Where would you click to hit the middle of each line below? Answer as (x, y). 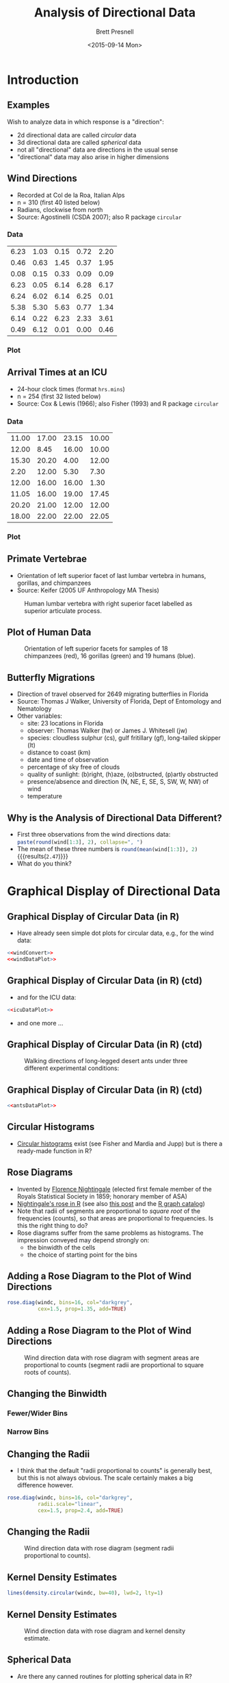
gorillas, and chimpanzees (54, 583)
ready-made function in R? (54, 1150)
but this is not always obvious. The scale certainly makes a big (105, 1478)
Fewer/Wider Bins (38, 1413)
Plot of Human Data (49, 632)
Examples (28, 105)
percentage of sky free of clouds (73, 767)
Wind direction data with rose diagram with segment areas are (112, 1358)
